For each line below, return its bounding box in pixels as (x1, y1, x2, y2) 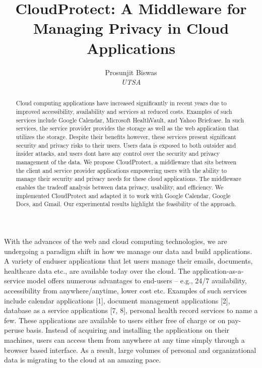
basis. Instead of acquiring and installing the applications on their (26, 325, 230, 335)
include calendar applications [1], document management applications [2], (4, 295, 230, 305)
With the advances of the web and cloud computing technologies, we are (4, 236, 227, 247)
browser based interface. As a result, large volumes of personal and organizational (4, 344, 256, 355)
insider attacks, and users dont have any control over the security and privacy (16, 149, 220, 158)
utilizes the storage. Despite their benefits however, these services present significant (16, 133, 236, 141)
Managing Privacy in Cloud (33, 18, 229, 38)
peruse (4, 325, 24, 335)
